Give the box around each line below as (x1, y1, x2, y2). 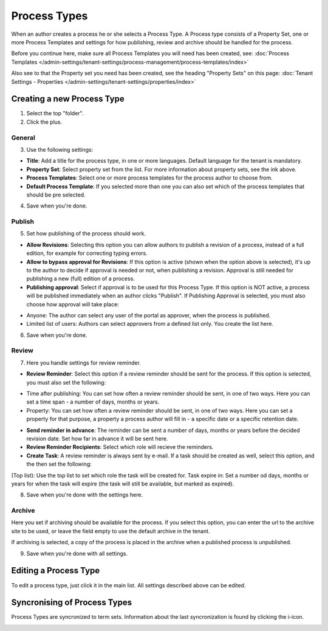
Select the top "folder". (26, 110, 84, 117)
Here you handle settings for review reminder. (26, 359, 141, 366)
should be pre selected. (26, 191, 86, 198)
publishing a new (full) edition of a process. (26, 275, 135, 282)
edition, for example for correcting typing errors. (26, 249, 148, 257)
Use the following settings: (26, 146, 94, 153)
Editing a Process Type (11, 565, 100, 576)
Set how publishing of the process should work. (26, 230, 146, 237)
